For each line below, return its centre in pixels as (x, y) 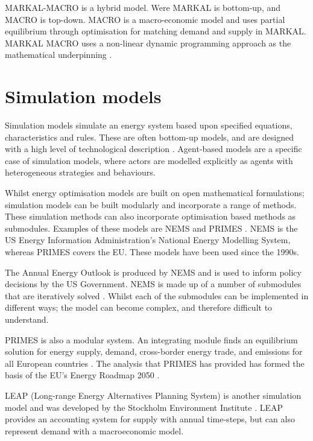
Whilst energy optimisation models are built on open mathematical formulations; (155, 193)
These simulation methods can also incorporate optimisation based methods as (150, 216)
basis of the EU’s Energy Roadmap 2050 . (82, 375)
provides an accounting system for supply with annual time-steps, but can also (150, 419)
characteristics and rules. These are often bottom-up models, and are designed (149, 137)
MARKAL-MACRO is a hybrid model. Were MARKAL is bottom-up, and (143, 7)
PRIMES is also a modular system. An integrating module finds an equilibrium (151, 339)
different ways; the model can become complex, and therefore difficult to (139, 307)
